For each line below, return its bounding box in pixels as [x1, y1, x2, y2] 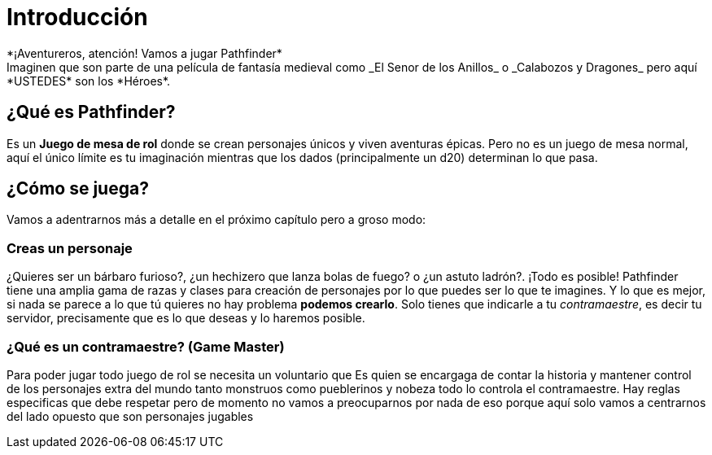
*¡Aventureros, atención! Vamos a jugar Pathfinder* [7, 46, 282, 60]
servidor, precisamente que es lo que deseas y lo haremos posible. [7, 311, 365, 326]
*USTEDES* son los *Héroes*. [7, 73, 171, 88]
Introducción [7, 3, 148, 31]
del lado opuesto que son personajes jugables [7, 409, 254, 423]
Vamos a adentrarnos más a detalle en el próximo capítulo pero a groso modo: [7, 212, 426, 227]
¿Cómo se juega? [7, 178, 149, 199]
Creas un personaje [7, 239, 133, 256]
